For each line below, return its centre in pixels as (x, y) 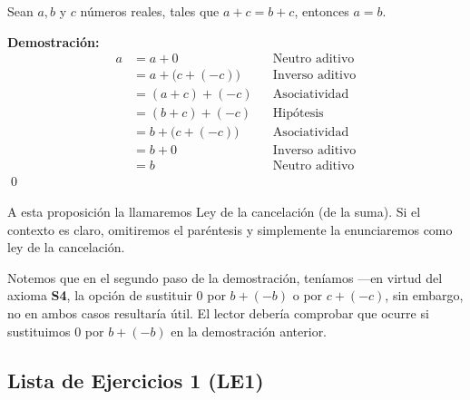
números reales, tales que (150, 11)
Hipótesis (298, 114)
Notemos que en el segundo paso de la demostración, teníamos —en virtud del (225, 277)
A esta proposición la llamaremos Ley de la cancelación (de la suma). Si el (214, 211)
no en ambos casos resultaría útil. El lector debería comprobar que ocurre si (218, 312)
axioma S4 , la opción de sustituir (100, 295)
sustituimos (39, 331)
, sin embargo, (424, 295)
